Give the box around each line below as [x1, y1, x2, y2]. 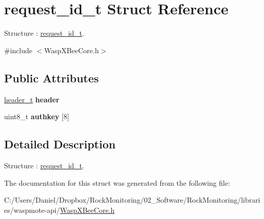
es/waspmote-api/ [4, 204, 60, 215]
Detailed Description [4, 136, 116, 152]
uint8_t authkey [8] [4, 111, 69, 122]
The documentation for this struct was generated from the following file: [4, 177, 230, 188]
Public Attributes [4, 70, 99, 85]
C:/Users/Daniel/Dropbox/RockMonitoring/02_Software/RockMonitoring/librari [4, 194, 260, 205]
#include [4, 45, 33, 55]
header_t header [4, 94, 60, 104]
